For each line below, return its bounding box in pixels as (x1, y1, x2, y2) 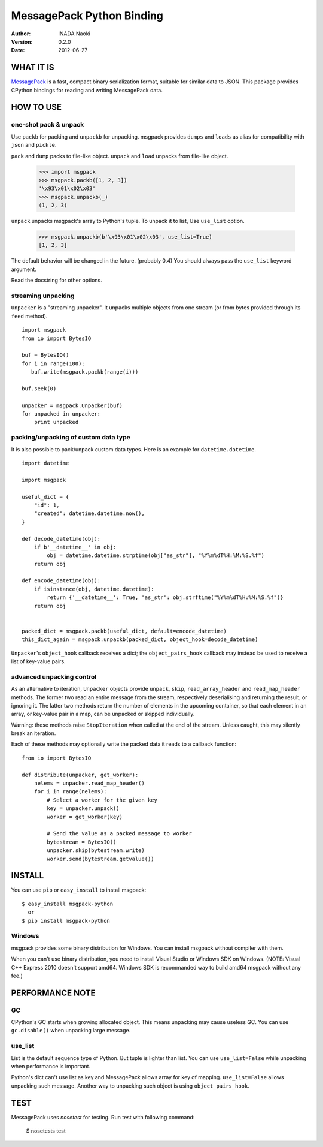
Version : (11, 38, 33, 45)
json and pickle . (11, 142, 57, 149)
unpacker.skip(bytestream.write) (47, 847, 145, 854)
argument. (11, 266, 37, 273)
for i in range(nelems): (33, 788, 107, 795)
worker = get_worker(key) (47, 813, 123, 820)
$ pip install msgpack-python (22, 917, 111, 924)
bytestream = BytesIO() (47, 838, 117, 845)
